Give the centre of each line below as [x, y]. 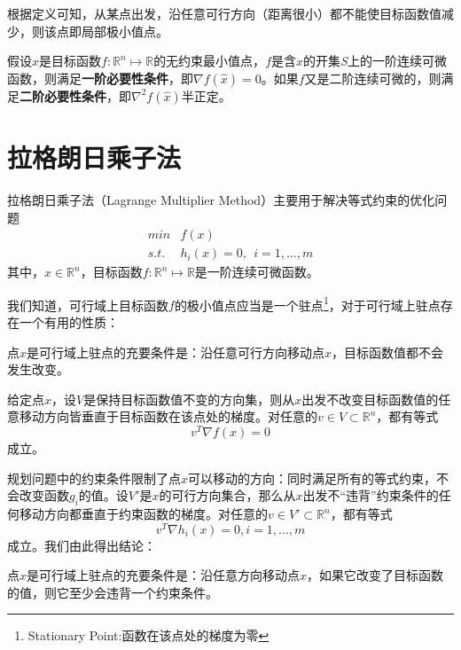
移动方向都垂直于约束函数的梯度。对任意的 [143, 514]
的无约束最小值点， [210, 61]
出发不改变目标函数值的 [370, 399]
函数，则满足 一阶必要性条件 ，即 [100, 78]
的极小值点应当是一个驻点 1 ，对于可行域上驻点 [307, 303]
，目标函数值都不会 [388, 352]
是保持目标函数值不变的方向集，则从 [189, 399]
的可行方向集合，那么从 [227, 495]
